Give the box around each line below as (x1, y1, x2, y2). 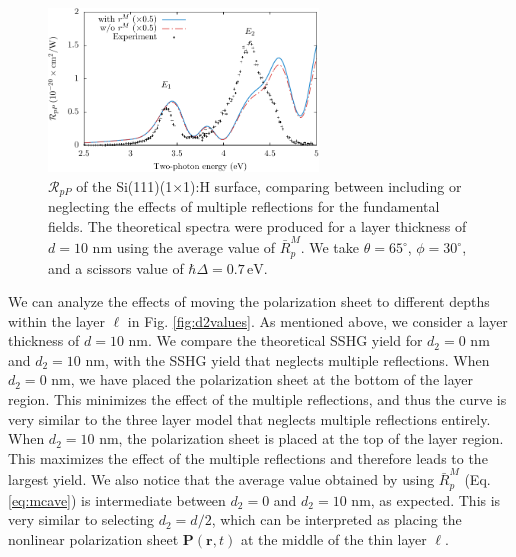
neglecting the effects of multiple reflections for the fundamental (48, 196, 440, 217)
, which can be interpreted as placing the (211, 509, 462, 530)
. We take (300, 237, 360, 258)
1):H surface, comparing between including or (183, 175, 462, 196)
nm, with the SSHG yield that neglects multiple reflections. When (85, 349, 490, 370)
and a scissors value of (48, 257, 184, 278)
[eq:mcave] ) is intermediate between (8, 489, 226, 510)
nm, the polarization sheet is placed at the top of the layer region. (99, 428, 504, 449)
